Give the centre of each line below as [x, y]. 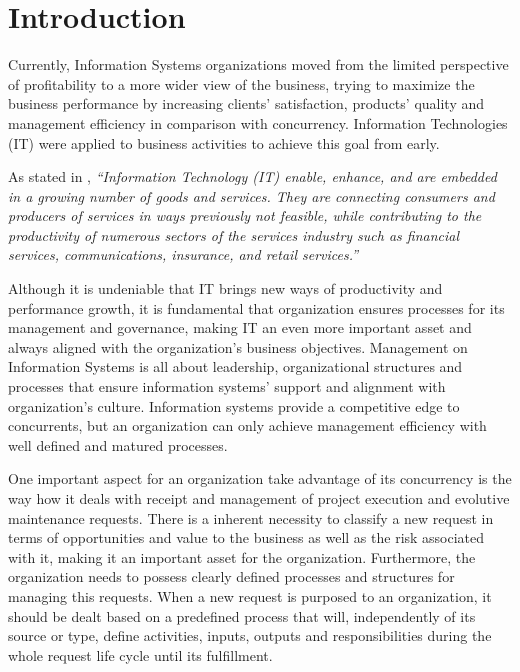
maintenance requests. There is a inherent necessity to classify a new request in [251, 517]
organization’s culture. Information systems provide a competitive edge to [234, 405]
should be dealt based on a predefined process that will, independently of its [242, 615]
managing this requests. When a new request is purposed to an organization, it [250, 595]
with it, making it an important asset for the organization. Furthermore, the [242, 556]
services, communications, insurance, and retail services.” [183, 254]
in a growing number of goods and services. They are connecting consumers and [251, 195]
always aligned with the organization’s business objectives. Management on [238, 346]
